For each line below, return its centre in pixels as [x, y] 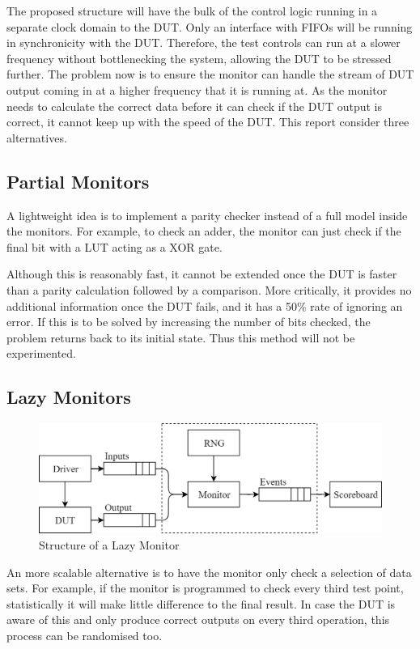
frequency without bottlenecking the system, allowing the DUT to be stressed [199, 58]
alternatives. [37, 137]
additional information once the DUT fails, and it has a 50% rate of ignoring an [205, 305]
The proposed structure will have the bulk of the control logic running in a [192, 11]
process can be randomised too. [85, 635]
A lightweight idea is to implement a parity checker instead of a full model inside [207, 215]
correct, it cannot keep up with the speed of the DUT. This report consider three [208, 122]
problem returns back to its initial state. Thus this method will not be [181, 337]
